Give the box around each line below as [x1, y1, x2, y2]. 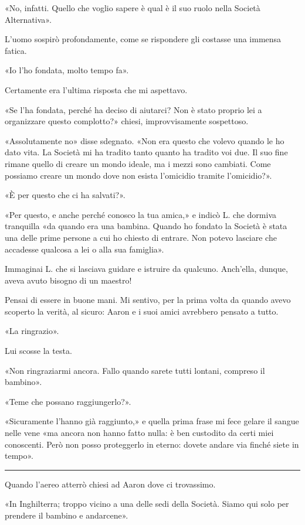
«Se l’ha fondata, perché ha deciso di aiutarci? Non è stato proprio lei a [5, 103, 262, 115]
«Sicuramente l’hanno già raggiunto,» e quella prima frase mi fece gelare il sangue [5, 415, 299, 427]
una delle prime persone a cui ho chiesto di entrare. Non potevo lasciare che [5, 231, 277, 243]
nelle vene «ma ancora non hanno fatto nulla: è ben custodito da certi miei [5, 427, 274, 439]
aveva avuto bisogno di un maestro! [5, 274, 132, 286]
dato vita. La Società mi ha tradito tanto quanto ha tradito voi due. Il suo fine [5, 146, 288, 158]
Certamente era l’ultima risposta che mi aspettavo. [5, 83, 188, 96]
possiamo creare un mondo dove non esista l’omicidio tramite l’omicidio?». [5, 169, 272, 181]
